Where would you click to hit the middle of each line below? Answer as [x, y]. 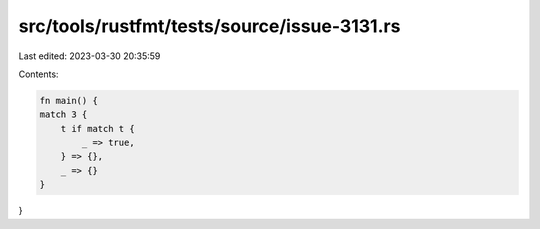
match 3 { [63, 114]
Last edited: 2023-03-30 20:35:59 [89, 56]
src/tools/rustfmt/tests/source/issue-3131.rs [209, 26]
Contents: [38, 74]
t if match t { [97, 128]
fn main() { [69, 100]
